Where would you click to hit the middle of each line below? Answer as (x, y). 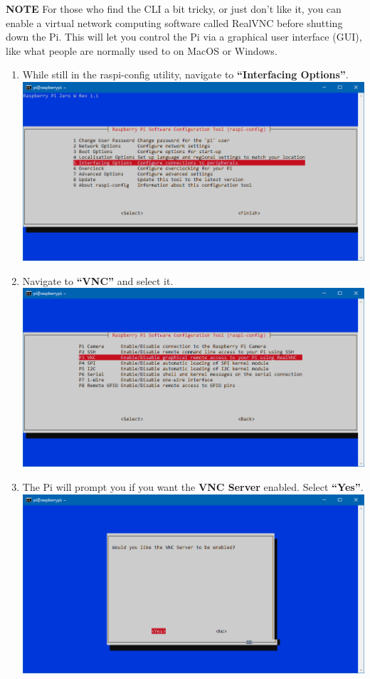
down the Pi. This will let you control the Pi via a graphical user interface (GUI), (184, 37)
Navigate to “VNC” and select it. (98, 280)
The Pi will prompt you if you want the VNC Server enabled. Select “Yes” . (193, 487)
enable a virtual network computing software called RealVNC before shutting (174, 22)
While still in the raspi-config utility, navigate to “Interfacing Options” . (185, 74)
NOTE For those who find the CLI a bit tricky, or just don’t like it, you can (174, 9)
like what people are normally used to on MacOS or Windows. (142, 50)
